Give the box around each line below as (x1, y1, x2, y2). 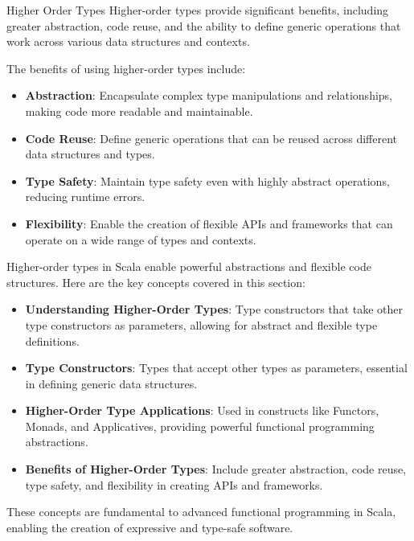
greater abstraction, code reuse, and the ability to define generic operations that (6, 17, 401, 34)
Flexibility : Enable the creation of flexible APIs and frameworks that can (25, 215, 393, 232)
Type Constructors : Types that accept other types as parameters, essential (25, 359, 408, 376)
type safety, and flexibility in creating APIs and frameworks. (25, 476, 323, 493)
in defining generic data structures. (25, 375, 198, 391)
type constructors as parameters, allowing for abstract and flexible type (25, 316, 378, 333)
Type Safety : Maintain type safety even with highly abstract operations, (25, 172, 390, 189)
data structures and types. (25, 145, 155, 162)
